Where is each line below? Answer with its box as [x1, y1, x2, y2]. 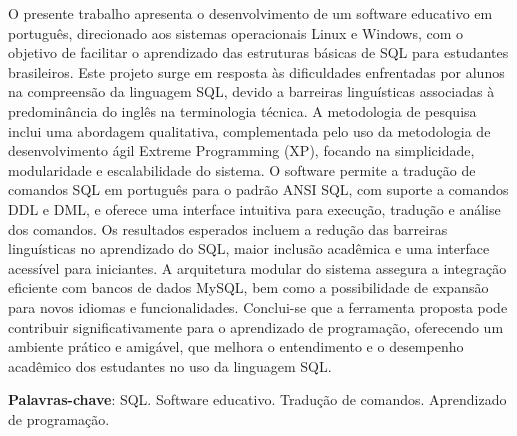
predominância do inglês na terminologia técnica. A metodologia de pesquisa [8, 100, 477, 121]
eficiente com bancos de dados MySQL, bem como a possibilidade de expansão [8, 277, 489, 298]
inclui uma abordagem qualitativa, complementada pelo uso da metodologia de [8, 120, 491, 141]
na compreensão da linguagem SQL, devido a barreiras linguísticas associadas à [8, 81, 495, 102]
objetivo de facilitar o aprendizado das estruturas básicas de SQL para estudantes [8, 42, 509, 63]
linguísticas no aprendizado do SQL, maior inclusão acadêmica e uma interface [8, 238, 490, 259]
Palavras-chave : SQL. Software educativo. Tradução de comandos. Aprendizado [8, 389, 507, 410]
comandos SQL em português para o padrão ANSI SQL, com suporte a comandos [8, 179, 509, 200]
